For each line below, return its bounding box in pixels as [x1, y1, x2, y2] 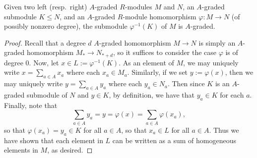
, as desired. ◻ [47, 145, 93, 155]
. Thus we [209, 124, 239, 135]
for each [220, 90, 244, 100]
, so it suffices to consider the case [113, 47, 216, 57]
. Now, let [29, 57, 59, 67]
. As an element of [119, 57, 174, 67]
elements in [4, 145, 38, 155]
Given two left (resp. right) [4, 1, 87, 11]
